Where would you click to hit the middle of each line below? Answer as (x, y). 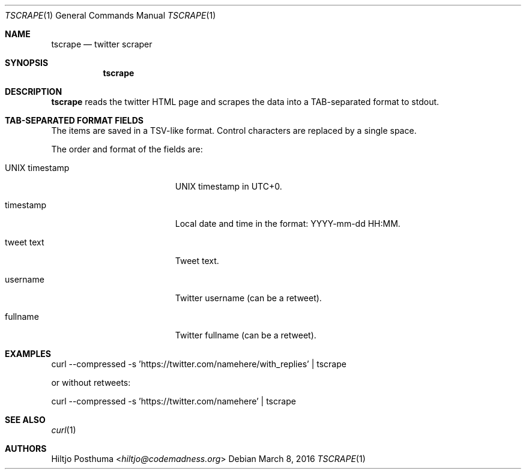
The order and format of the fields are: (127, 149)
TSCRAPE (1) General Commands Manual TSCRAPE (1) (110, 15)
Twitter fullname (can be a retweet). (246, 335)
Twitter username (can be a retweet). (248, 298)
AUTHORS (26, 448)
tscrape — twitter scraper (102, 44)
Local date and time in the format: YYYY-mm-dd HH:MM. (288, 223)
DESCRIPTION (34, 91)
